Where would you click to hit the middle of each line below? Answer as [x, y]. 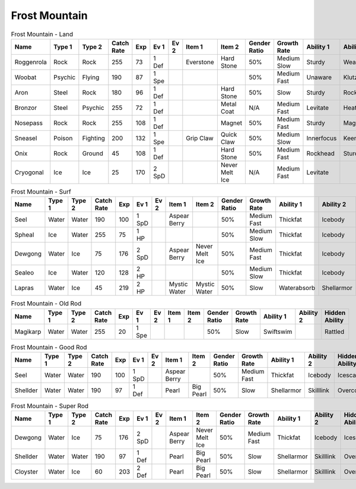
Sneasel [26, 138]
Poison [63, 138]
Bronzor [26, 108]
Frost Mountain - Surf [41, 192]
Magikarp [28, 332]
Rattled [334, 332]
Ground [93, 153]
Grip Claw [200, 138]
